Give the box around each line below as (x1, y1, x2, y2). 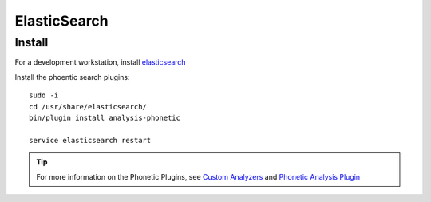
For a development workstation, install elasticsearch (14, 57, 187, 67)
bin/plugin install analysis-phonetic (29, 113, 181, 122)
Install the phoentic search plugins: (14, 72, 130, 81)
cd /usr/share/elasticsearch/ (29, 102, 148, 111)
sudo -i (29, 91, 59, 100)
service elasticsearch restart (29, 136, 152, 145)
